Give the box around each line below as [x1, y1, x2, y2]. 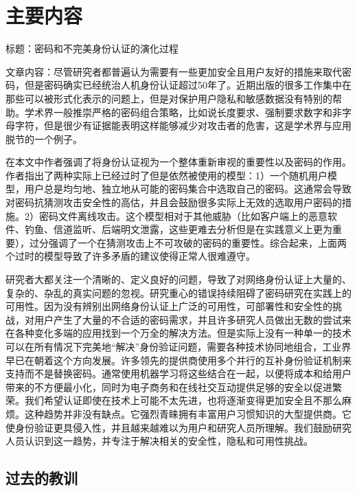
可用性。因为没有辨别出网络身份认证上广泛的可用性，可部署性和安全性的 [5, 299, 332, 313]
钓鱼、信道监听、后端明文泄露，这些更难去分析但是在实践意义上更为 [24, 222, 332, 236]
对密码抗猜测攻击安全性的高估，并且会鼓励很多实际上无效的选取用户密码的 [5, 195, 342, 210]
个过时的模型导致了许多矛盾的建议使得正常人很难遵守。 [5, 249, 255, 263]
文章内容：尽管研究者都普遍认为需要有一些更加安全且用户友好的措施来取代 [5, 64, 342, 78]
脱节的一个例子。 [5, 131, 82, 146]
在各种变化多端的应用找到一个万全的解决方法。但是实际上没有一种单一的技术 [5, 326, 352, 340]
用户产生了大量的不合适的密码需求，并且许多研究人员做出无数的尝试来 [34, 312, 352, 326]
